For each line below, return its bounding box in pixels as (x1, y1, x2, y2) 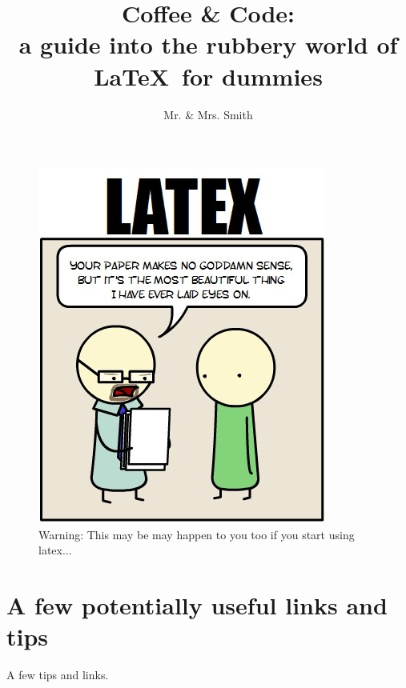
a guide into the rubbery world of (18, 28, 398, 61)
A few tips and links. (6, 666, 109, 683)
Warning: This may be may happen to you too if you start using (38, 526, 355, 542)
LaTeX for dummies (94, 59, 323, 92)
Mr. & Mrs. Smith (163, 106, 253, 122)
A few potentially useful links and (6, 589, 388, 622)
